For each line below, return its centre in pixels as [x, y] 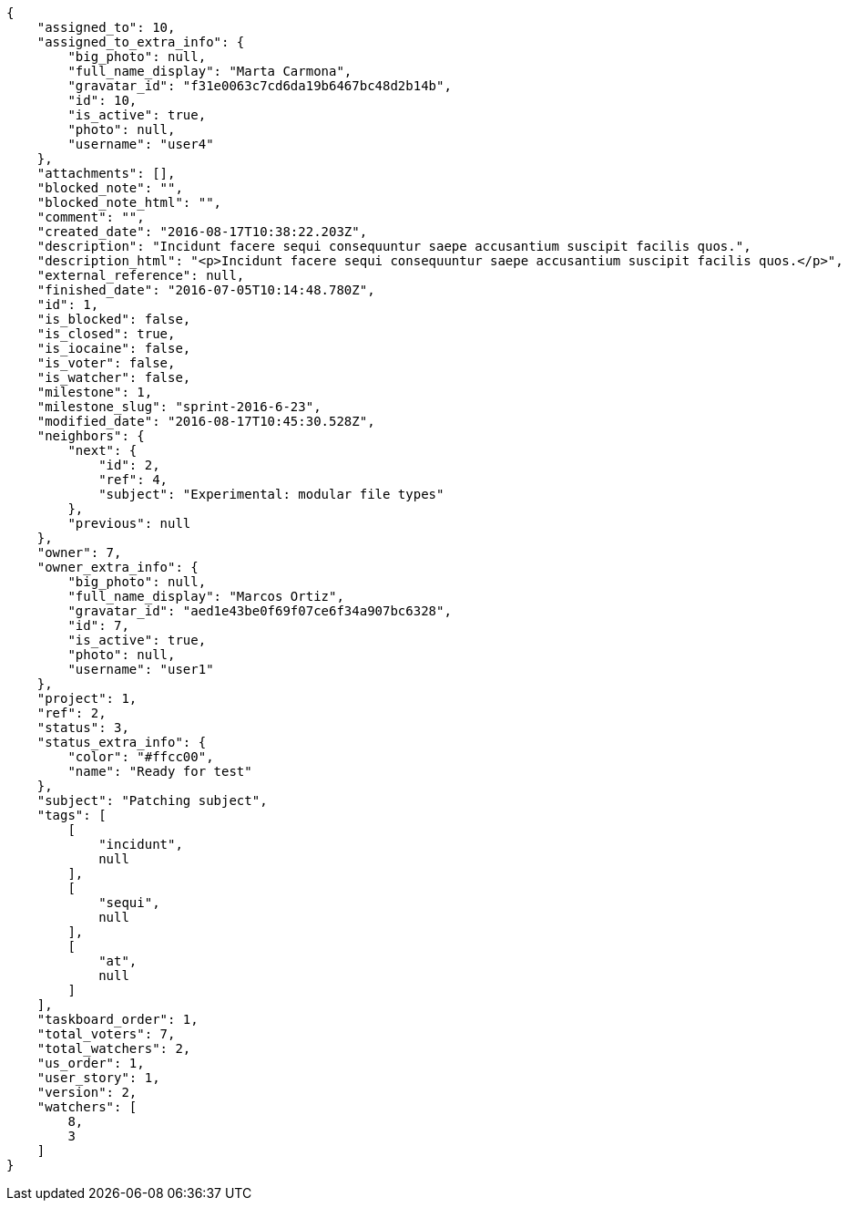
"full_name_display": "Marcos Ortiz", [206, 596]
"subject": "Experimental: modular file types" [271, 494]
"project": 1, [87, 698]
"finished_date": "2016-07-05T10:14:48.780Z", [206, 290]
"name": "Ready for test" [160, 771]
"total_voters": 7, [106, 1034]
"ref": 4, [133, 480]
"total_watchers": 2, [114, 1048]
